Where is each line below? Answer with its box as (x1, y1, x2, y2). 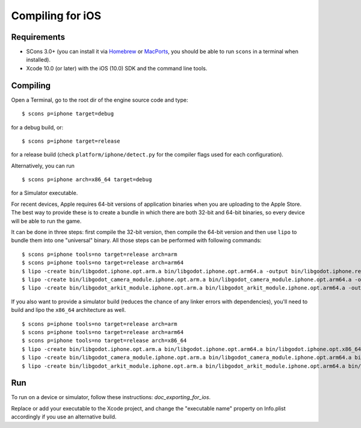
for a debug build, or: (11, 123, 64, 131)
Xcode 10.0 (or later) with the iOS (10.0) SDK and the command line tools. (26, 64, 208, 72)
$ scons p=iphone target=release (22, 137, 120, 144)
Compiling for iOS (11, 9, 102, 22)
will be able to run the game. (11, 217, 82, 225)
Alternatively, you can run (11, 162, 75, 169)
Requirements (11, 32, 66, 42)
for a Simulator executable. (11, 190, 78, 197)
